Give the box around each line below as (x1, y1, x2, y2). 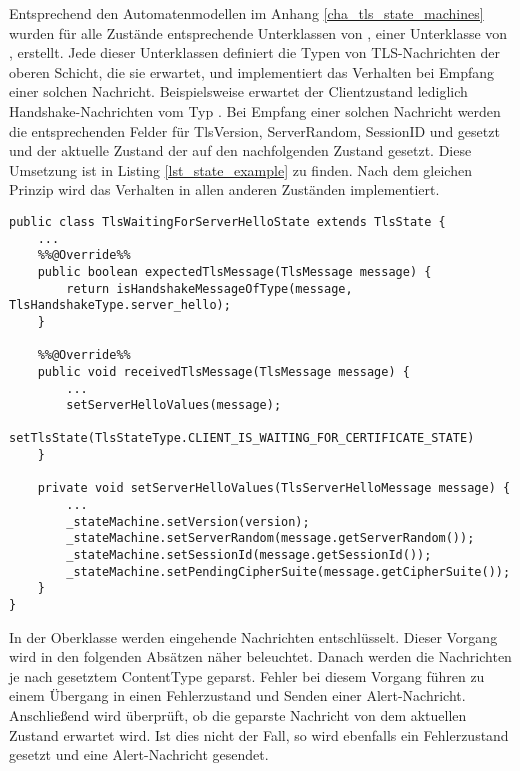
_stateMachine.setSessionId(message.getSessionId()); (66, 548, 432, 563)
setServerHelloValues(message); (66, 398, 282, 413)
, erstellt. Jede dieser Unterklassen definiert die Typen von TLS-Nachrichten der (9, 42, 500, 63)
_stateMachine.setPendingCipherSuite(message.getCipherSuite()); (66, 564, 511, 579)
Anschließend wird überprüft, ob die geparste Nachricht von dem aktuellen (9, 705, 467, 726)
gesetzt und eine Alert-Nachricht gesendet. (9, 744, 269, 765)
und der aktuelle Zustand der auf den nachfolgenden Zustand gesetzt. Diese (9, 140, 472, 161)
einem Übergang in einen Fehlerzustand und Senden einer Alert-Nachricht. (9, 685, 466, 706)
